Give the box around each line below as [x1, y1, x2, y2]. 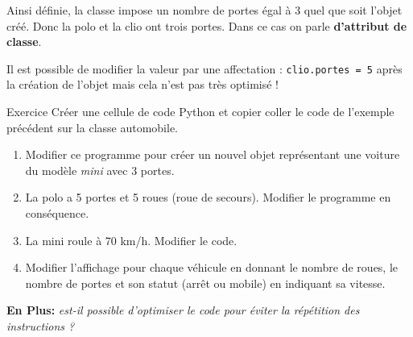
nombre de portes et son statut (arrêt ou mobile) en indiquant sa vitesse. [25, 274, 386, 291]
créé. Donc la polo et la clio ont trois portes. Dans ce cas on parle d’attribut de [6, 17, 407, 34]
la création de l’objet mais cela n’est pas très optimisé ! [6, 76, 279, 93]
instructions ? [6, 317, 75, 334]
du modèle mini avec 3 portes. [25, 161, 175, 178]
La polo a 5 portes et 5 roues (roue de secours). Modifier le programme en [25, 189, 391, 206]
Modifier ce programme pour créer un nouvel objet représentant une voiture [25, 146, 400, 163]
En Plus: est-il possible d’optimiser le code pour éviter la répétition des [6, 302, 360, 318]
